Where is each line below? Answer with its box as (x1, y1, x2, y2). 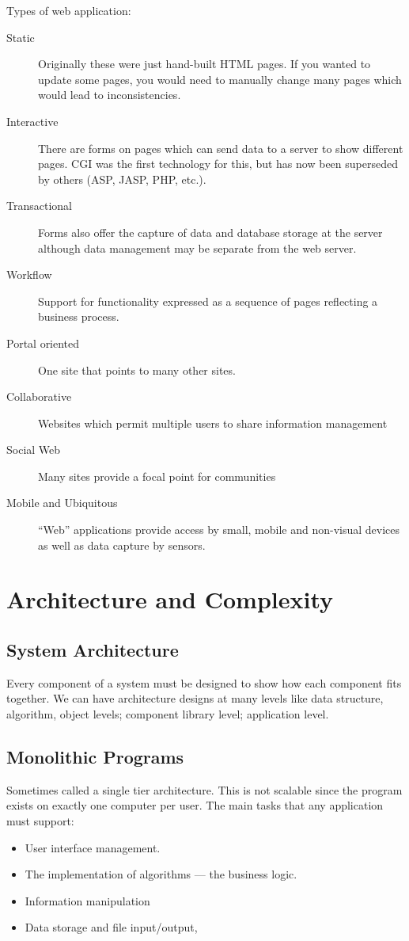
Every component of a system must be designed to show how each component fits (6, 674, 402, 691)
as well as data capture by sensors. (38, 536, 206, 553)
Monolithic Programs (6, 745, 184, 768)
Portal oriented (6, 334, 80, 351)
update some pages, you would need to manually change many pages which (38, 70, 402, 87)
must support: (6, 813, 74, 829)
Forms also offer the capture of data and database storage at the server (38, 223, 383, 240)
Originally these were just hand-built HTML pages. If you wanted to (38, 55, 371, 72)
